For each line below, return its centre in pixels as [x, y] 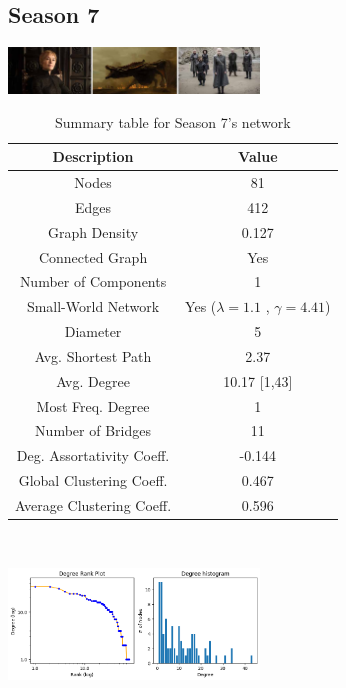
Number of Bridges [93, 430]
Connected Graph [93, 256]
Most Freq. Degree [93, 405]
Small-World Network [93, 306]
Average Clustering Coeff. [93, 504]
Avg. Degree [93, 380]
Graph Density [93, 231]
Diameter [93, 331]
